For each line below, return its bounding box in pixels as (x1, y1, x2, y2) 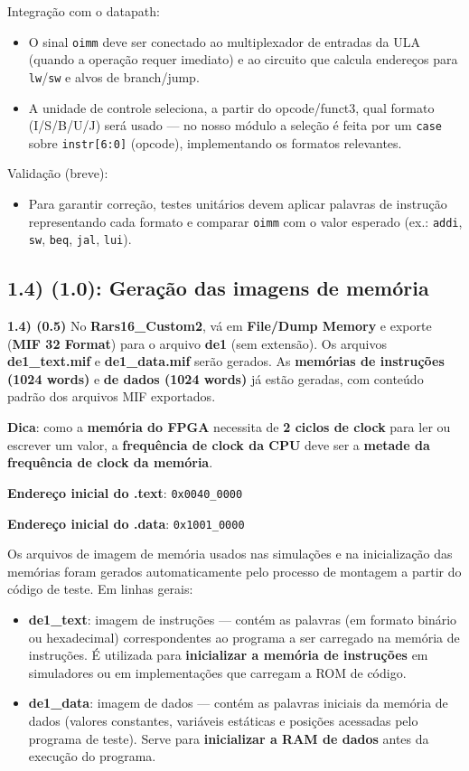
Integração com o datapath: (7, 2, 160, 20)
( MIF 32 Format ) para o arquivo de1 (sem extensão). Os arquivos (7, 334, 387, 353)
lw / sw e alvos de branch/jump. (28, 67, 200, 86)
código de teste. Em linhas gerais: (7, 579, 193, 598)
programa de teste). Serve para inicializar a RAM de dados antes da (28, 729, 429, 747)
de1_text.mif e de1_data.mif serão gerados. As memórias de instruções (7, 352, 445, 371)
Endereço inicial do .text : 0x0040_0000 (7, 483, 243, 502)
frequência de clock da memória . (7, 453, 213, 472)
